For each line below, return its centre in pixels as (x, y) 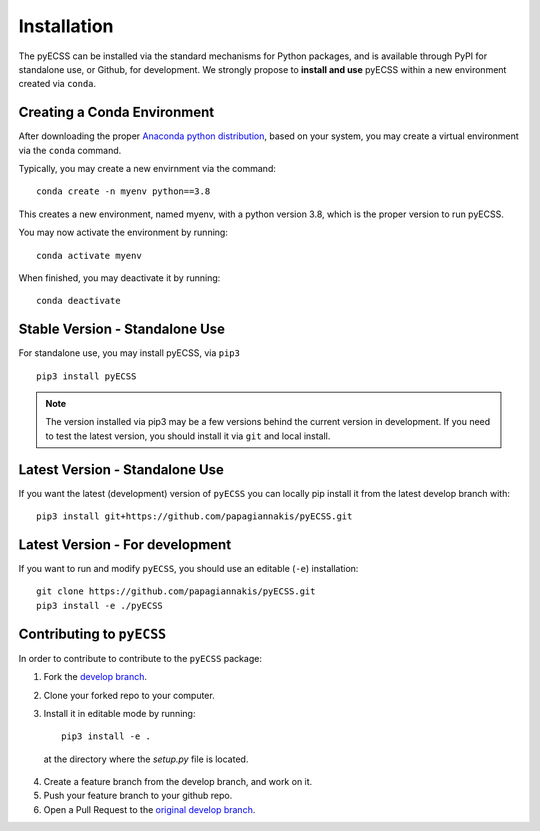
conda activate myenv (89, 255)
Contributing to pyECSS (92, 633)
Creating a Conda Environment (116, 112)
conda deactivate (78, 301)
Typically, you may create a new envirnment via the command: (147, 169)
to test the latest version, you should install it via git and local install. (188, 436)
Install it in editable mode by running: (119, 713)
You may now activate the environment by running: (123, 232)
